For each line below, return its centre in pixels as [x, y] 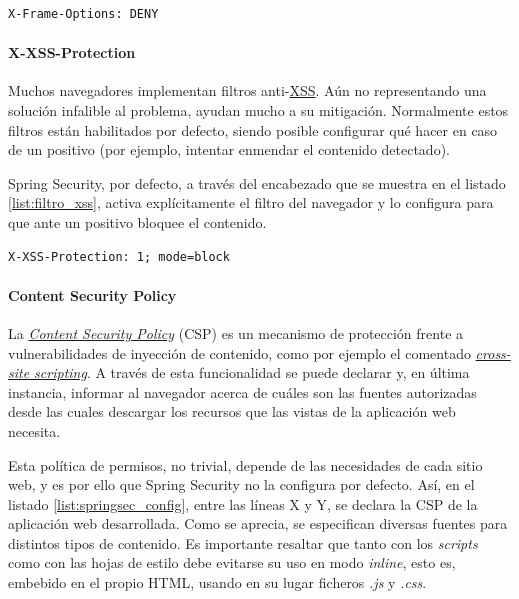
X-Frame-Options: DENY [83, 14]
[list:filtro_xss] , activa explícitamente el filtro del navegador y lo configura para [251, 202]
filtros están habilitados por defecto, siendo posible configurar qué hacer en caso [253, 129]
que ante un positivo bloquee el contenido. [137, 221]
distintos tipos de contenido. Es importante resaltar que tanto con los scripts [243, 542]
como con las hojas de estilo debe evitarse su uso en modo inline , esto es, [232, 562]
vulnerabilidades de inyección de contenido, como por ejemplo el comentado [239, 352]
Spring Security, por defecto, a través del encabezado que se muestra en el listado [257, 182]
